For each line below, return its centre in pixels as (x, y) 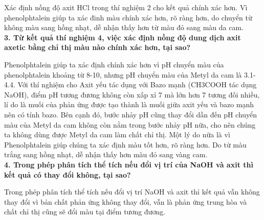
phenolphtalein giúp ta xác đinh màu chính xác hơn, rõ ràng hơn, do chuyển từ (128, 17)
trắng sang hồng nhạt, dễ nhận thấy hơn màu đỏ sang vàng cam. (106, 154)
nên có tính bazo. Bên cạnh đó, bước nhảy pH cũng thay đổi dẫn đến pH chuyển (131, 114)
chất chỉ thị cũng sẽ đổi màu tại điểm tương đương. (85, 212)
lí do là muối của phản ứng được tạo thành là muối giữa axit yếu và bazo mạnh (129, 104)
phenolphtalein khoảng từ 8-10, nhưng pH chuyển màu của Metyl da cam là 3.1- (130, 74)
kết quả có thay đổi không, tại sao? (68, 174)
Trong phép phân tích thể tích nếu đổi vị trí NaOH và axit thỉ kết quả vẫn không (132, 192)
